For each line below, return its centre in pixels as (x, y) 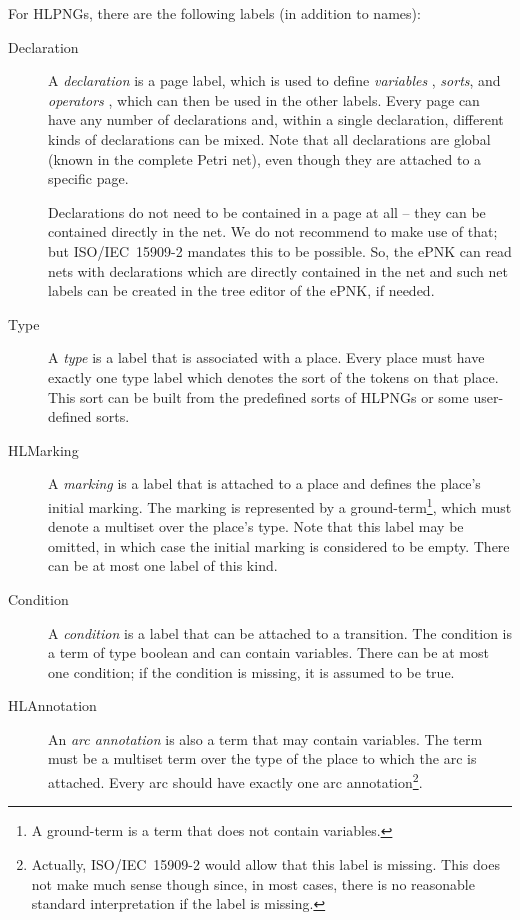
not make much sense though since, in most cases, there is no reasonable (253, 883)
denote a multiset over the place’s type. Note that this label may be (256, 526)
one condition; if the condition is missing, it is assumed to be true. (251, 671)
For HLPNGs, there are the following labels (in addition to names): (214, 13)
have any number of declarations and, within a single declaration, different (276, 119)
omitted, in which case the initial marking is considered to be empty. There (279, 545)
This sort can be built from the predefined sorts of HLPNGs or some (258, 396)
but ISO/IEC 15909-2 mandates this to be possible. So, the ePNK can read (280, 250)
